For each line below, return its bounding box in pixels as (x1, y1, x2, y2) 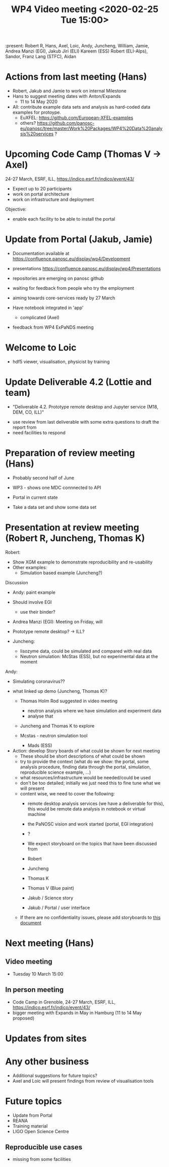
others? (20, 120, 36, 126)
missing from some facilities (12, 1156, 71, 1162)
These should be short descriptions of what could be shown (20, 753, 145, 759)
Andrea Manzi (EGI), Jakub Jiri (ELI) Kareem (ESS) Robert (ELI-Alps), (5, 48, 148, 54)
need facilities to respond (12, 429, 66, 435)
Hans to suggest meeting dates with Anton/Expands (12, 93, 121, 99)
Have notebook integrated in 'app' (12, 305, 84, 311)
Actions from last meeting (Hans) (5, 71, 147, 83)
